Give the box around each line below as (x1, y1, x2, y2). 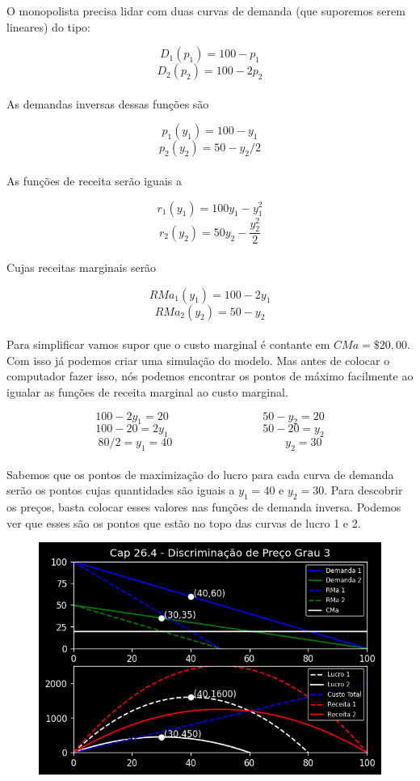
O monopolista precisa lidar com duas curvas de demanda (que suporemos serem (6, 2, 405, 19)
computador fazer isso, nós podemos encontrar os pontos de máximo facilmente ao (6, 367, 414, 384)
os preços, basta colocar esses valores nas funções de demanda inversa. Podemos (6, 499, 401, 515)
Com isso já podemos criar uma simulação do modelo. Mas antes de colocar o (6, 351, 390, 368)
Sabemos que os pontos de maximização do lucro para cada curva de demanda (6, 465, 394, 482)
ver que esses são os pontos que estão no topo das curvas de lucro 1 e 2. (6, 514, 361, 531)
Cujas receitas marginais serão (6, 259, 157, 276)
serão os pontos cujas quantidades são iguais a (6, 482, 235, 499)
